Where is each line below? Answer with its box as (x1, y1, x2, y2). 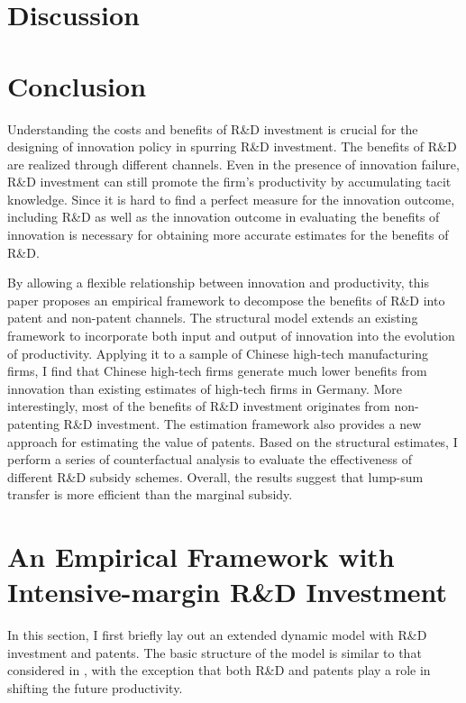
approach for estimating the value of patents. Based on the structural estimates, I (7, 432, 458, 451)
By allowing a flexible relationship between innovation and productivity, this (7, 273, 429, 292)
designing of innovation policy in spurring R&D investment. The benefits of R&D (7, 137, 457, 156)
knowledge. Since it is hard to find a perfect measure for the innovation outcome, (7, 189, 455, 208)
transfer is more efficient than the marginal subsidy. (7, 485, 293, 504)
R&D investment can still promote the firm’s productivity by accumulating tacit (7, 172, 452, 191)
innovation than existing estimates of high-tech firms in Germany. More (7, 379, 403, 397)
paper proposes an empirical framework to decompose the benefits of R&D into (7, 290, 445, 309)
